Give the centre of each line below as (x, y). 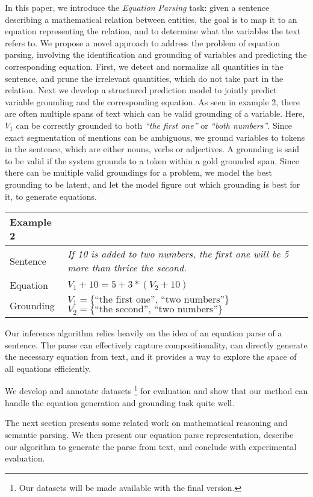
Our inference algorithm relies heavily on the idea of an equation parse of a (144, 333)
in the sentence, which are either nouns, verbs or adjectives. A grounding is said (152, 149)
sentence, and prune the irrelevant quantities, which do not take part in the (144, 78)
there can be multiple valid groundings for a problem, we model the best (139, 172)
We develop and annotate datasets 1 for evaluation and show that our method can (156, 390)
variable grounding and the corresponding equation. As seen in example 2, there (153, 101)
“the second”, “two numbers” (156, 310)
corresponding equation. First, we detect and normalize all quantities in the (144, 66)
